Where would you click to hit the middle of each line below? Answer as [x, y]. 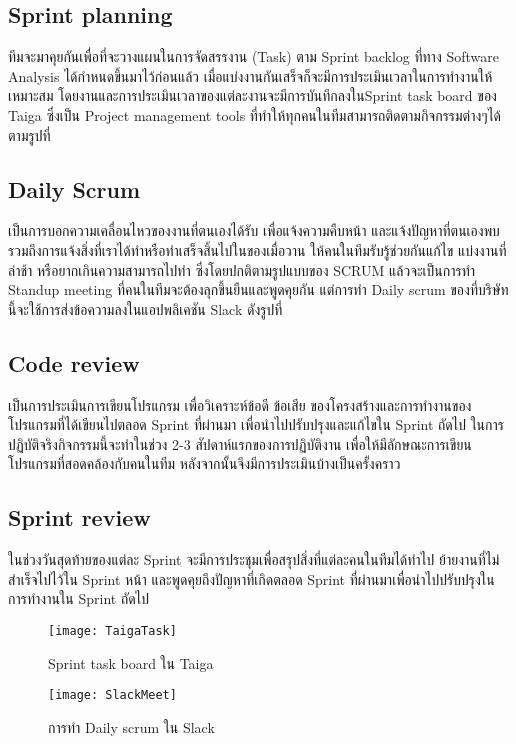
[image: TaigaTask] [112, 630]
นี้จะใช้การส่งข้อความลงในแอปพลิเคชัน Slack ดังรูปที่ [145, 308]
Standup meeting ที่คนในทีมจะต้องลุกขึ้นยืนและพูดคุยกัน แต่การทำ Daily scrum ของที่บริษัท [258, 289]
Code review [74, 362]
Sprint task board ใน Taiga [131, 662]
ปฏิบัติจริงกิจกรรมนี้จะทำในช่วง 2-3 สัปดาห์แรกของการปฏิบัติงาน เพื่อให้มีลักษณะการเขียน [240, 443]
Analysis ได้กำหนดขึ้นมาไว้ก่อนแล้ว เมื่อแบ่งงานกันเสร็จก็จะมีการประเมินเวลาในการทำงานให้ [250, 75]
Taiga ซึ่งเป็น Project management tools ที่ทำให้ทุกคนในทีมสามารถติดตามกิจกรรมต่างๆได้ [255, 114]
